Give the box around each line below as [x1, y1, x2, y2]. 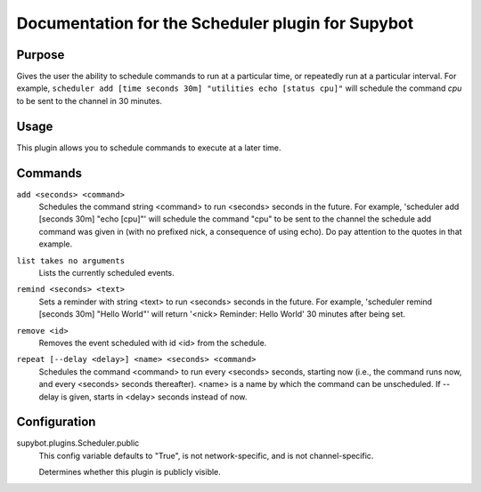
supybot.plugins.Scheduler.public [16, 438, 140, 448]
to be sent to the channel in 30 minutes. [16, 95, 162, 106]
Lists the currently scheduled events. [38, 268, 175, 278]
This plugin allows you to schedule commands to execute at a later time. [16, 142, 281, 153]
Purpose [16, 47, 65, 62]
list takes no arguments [16, 255, 125, 266]
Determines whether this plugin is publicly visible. [38, 467, 222, 478]
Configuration [16, 415, 96, 430]
